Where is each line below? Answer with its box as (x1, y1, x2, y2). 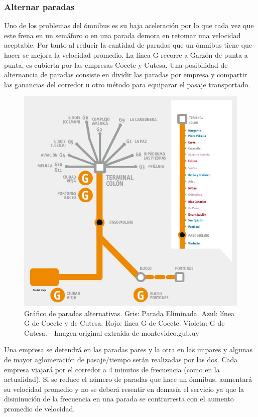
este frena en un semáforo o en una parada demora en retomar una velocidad (4, 30, 241, 40)
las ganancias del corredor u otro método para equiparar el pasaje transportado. (4, 79, 250, 89)
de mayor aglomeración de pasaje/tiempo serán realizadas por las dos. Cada (4, 354, 238, 364)
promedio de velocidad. (4, 403, 75, 413)
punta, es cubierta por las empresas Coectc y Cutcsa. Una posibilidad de (4, 59, 228, 70)
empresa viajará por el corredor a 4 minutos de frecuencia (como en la (4, 364, 220, 374)
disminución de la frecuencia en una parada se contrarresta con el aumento (4, 393, 234, 404)
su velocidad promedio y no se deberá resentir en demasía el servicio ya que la (4, 383, 244, 394)
